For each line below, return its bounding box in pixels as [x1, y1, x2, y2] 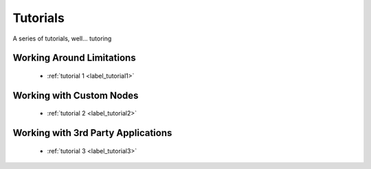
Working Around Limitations [12, 52, 137, 64]
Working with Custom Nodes [12, 89, 139, 101]
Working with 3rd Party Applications [12, 127, 172, 139]
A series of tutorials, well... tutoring [12, 34, 112, 43]
